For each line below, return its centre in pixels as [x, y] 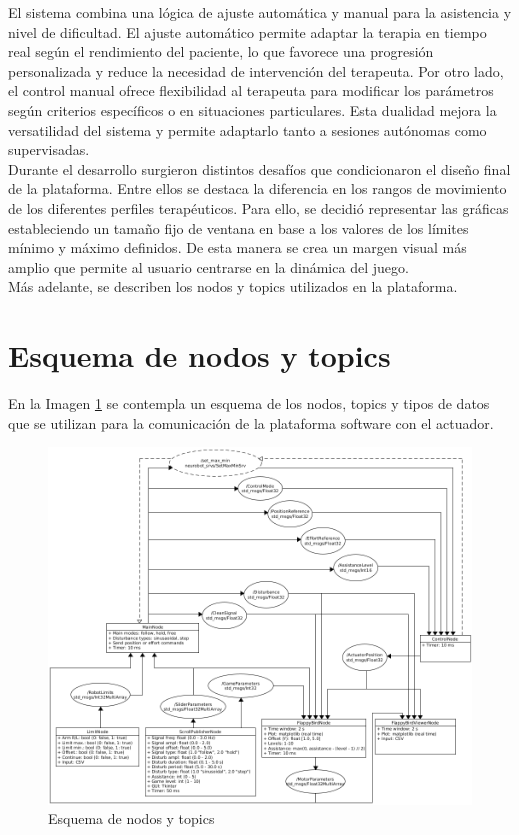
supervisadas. [49, 149]
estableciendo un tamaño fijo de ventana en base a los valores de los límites [238, 227]
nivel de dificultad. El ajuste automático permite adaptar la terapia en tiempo [247, 31]
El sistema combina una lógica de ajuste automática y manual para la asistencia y [260, 12]
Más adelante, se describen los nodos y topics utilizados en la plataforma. [233, 286]
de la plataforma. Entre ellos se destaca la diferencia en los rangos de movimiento [257, 188]
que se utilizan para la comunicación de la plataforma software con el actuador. [251, 422]
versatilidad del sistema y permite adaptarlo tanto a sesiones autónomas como [247, 129]
